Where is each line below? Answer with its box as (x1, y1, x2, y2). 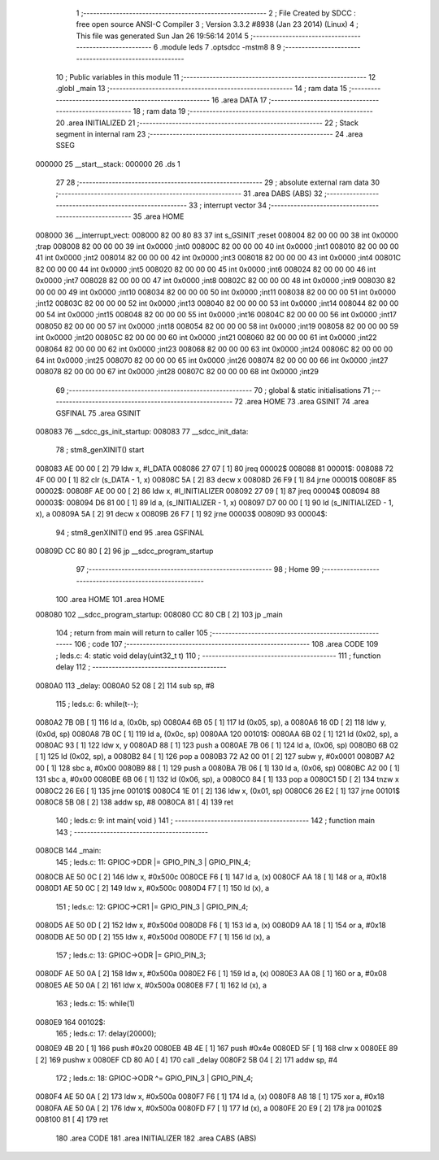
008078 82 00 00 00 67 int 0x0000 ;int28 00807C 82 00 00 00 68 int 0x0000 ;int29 (35, 367, 319, 377)
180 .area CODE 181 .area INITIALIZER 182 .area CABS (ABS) (55, 1133, 257, 1143)
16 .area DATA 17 (211, 94, 267, 105)
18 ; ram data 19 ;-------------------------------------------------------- (133, 107, 373, 116)
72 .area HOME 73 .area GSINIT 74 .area (234, 397, 370, 407)
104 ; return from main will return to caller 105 (55, 627, 209, 638)
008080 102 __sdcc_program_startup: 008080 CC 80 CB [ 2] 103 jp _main (35, 609, 284, 619)
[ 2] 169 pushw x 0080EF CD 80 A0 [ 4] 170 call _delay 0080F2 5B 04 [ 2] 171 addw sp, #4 (35, 1054, 338, 1065)
